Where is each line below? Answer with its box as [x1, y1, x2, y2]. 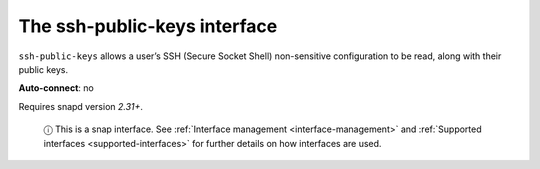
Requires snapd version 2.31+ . [18, 100, 144, 112]
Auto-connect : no [18, 82, 94, 94]
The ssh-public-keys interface [18, 15, 278, 37]
